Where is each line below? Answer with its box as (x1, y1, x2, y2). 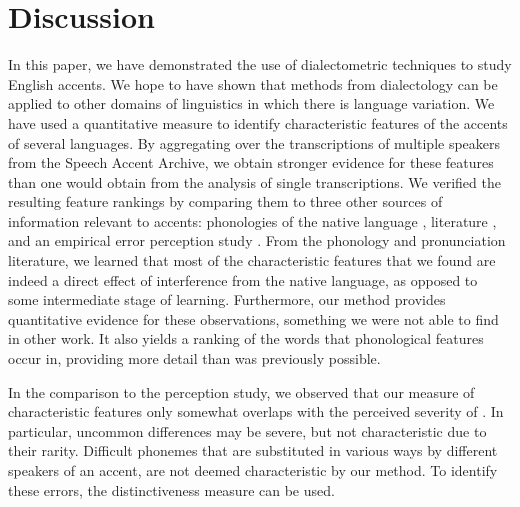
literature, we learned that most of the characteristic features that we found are (8, 250, 496, 271)
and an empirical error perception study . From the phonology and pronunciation (8, 230, 506, 251)
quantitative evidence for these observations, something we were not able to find (8, 308, 499, 329)
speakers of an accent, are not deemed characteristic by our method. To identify (8, 460, 498, 480)
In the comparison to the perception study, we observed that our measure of (8, 381, 475, 402)
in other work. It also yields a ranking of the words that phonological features (8, 328, 484, 349)
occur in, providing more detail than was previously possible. (8, 348, 381, 369)
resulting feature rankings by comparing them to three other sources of (8, 191, 443, 212)
